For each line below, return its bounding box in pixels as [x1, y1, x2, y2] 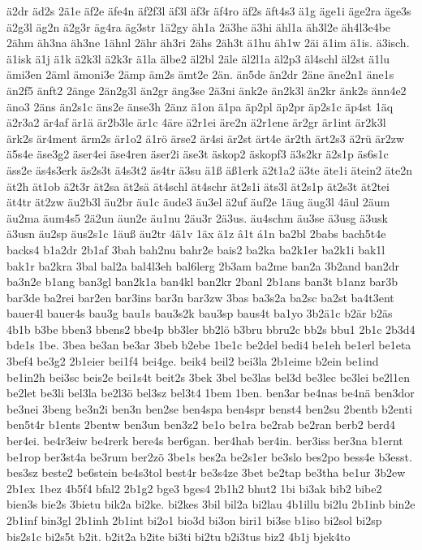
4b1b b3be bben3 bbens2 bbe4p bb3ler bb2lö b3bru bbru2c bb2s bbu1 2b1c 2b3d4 [6, 320, 416, 337]
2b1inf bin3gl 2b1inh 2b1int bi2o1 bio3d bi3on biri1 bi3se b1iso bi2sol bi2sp [6, 512, 382, 528]
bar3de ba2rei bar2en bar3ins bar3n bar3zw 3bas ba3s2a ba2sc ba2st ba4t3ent [6, 288, 394, 305]
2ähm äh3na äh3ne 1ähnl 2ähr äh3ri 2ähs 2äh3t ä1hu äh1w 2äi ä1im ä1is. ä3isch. [6, 34, 410, 51]
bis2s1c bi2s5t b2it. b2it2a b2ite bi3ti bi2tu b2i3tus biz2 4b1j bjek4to [6, 527, 351, 544]
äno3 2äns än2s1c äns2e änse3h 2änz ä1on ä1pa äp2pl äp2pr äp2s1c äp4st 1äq [6, 97, 394, 115]
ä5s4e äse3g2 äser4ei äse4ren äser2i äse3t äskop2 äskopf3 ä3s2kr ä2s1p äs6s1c [6, 145, 389, 162]
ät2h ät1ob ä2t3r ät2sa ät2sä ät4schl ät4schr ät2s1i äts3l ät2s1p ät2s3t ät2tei [6, 177, 390, 194]
